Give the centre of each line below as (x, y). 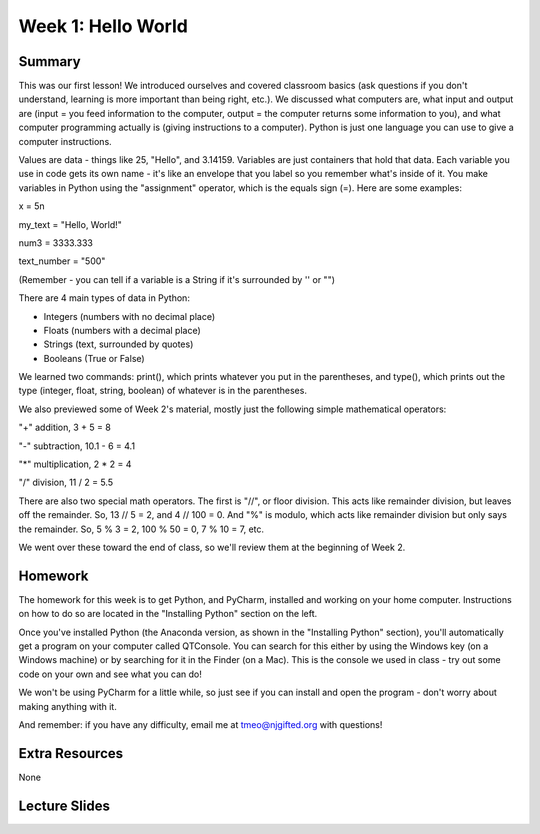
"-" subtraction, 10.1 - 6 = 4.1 (76, 446)
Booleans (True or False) (94, 358)
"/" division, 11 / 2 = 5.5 (66, 482)
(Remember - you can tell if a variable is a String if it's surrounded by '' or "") (176, 279)
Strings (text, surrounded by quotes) (118, 344)
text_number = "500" (62, 261)
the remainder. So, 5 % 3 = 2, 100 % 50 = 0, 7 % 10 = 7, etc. (141, 529)
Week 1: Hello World (103, 26)
